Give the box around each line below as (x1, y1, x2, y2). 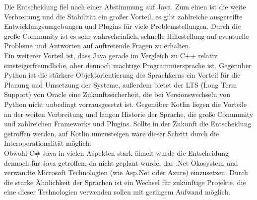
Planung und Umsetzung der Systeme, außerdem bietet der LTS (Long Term (4, 79, 237, 90)
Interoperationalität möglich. (4, 138, 91, 148)
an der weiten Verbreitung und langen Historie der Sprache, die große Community (4, 108, 254, 119)
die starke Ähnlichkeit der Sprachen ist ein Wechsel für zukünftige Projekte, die (4, 177, 246, 187)
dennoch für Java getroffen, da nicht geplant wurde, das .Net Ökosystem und (4, 157, 238, 168)
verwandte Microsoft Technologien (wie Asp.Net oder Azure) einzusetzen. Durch (4, 167, 248, 178)
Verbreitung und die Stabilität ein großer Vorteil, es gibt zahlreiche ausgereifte (4, 11, 243, 21)
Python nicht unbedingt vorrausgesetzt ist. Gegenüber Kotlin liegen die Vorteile (4, 99, 247, 109)
